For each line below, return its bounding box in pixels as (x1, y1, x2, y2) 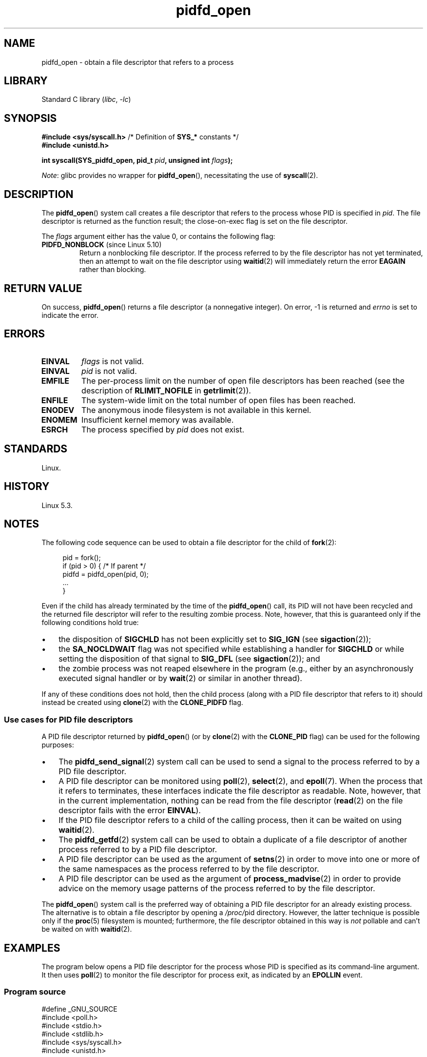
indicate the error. (41, 311, 99, 319)
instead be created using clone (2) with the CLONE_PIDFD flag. (41, 698, 243, 707)
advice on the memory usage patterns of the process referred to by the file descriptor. (58, 883, 375, 894)
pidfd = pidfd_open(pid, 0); (62, 570, 149, 579)
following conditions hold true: (41, 618, 139, 627)
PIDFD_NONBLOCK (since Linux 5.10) (41, 240, 162, 249)
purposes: (41, 741, 74, 749)
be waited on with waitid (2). (41, 925, 132, 934)
